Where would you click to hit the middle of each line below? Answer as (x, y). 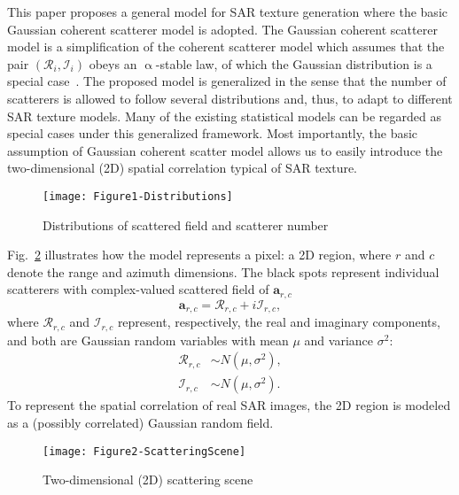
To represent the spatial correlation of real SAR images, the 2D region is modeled (229, 405)
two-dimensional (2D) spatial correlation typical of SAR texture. (183, 168)
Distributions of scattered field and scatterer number (186, 224)
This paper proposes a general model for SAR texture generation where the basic (227, 12)
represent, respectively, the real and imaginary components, (279, 322)
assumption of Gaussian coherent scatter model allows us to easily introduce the (225, 150)
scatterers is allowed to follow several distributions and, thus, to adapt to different (230, 98)
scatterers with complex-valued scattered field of (138, 289)
